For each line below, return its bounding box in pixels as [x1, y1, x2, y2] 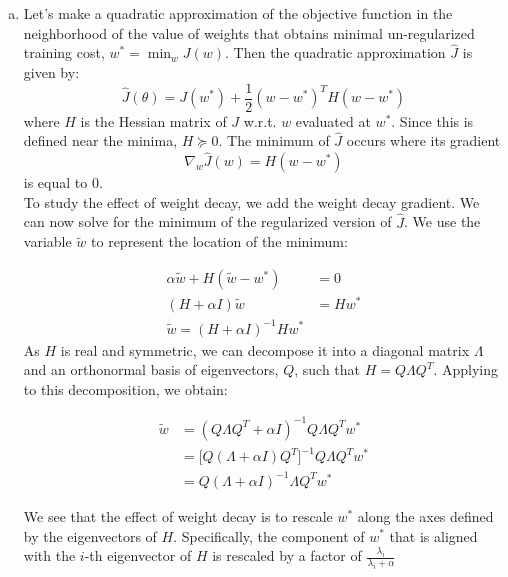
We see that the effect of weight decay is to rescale [23, 505, 333, 526]
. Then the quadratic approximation [225, 42, 446, 63]
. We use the [404, 211, 481, 232]
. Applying [433, 359, 498, 380]
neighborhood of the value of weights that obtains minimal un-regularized [23, 22, 475, 43]
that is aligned [389, 525, 478, 546]
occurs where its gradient [346, 130, 501, 151]
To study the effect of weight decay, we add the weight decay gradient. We [23, 191, 480, 212]
